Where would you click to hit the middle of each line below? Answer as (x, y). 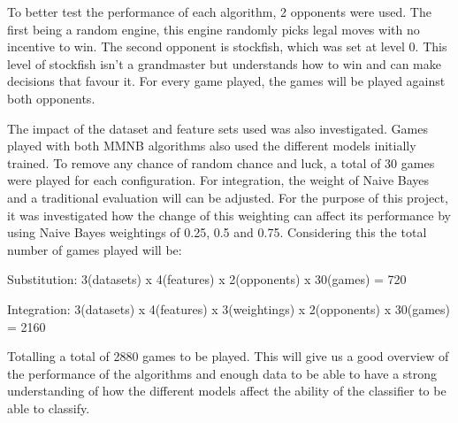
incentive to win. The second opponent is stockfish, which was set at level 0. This (227, 46)
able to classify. (49, 408)
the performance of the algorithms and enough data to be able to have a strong (222, 373)
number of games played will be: (95, 249)
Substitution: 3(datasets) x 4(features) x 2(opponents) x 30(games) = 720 (207, 279)
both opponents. (51, 98)
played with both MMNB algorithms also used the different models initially (212, 146)
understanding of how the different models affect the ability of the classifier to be (227, 391)
